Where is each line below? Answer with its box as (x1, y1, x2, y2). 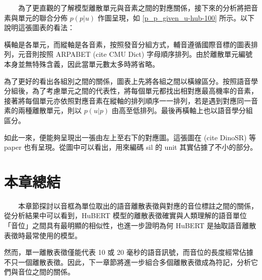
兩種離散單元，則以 (18, 105, 82, 116)
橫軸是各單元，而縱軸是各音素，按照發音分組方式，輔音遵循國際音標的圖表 (4, 39, 251, 49)
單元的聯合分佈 (18, 12, 68, 23)
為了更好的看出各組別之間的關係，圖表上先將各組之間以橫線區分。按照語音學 (4, 75, 258, 86)
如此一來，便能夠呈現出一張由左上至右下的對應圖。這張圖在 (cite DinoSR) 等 (4, 132, 256, 142)
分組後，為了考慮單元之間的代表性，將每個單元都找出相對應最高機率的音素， (4, 85, 258, 96)
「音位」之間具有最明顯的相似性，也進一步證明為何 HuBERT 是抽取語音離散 (4, 220, 256, 231)
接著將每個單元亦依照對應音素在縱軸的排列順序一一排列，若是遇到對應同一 (4, 95, 251, 106)
